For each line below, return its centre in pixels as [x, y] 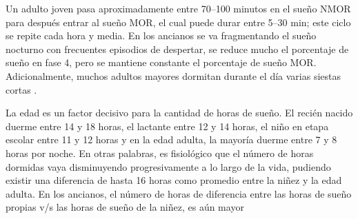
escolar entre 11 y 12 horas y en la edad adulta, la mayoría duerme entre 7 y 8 [171, 139]
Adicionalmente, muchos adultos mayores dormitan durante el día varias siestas [173, 75]
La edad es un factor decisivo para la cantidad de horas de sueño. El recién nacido [179, 113]
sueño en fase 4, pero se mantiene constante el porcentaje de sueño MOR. [161, 62]
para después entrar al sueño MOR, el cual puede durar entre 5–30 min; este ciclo [178, 22]
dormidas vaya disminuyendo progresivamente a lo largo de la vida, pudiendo [168, 166]
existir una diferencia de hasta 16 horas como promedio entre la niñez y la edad [174, 180]
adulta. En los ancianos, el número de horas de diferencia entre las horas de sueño [179, 193]
